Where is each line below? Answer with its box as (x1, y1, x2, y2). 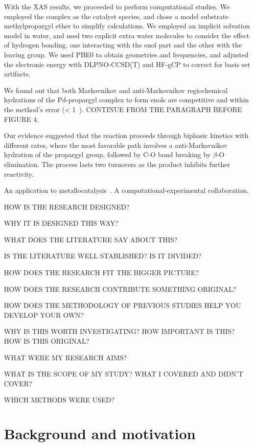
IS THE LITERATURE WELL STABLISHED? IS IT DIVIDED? (4, 251, 202, 261)
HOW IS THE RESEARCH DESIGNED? (4, 201, 130, 211)
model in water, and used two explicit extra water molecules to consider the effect (4, 30, 250, 40)
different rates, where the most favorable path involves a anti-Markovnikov (4, 140, 228, 150)
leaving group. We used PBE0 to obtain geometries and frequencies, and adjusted (4, 49, 249, 59)
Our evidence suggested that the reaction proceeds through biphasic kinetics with (4, 130, 249, 141)
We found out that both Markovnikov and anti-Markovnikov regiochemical (4, 85, 228, 95)
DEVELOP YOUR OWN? (4, 309, 84, 320)
